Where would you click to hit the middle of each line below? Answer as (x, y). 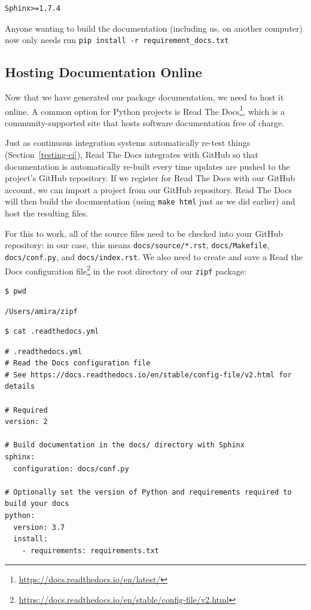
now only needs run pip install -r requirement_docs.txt (117, 40)
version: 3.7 (39, 527)
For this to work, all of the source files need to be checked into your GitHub (144, 233)
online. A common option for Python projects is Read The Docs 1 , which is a (145, 110)
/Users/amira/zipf (41, 311)
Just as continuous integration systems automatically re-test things (128, 143)
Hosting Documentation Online (103, 72)
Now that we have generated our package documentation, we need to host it (144, 97)
